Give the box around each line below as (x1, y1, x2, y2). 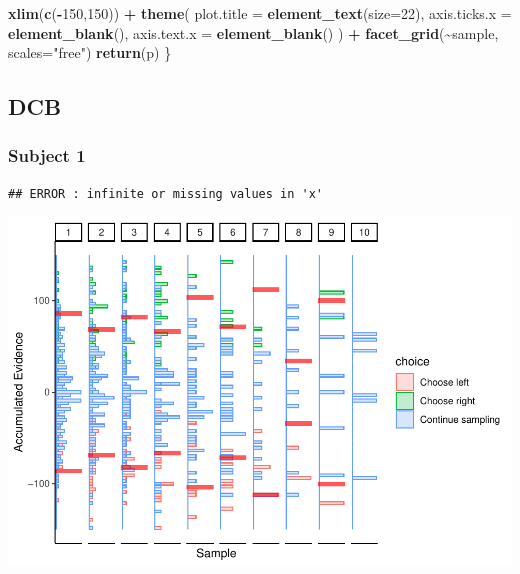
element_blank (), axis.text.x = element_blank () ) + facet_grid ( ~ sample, (8, 22, 499, 43)
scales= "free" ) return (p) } (8, 42, 172, 63)
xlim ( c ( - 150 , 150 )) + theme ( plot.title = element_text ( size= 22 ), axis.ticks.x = (8, 3, 512, 23)
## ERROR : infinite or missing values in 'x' (8, 186, 323, 201)
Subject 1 (8, 143, 86, 168)
